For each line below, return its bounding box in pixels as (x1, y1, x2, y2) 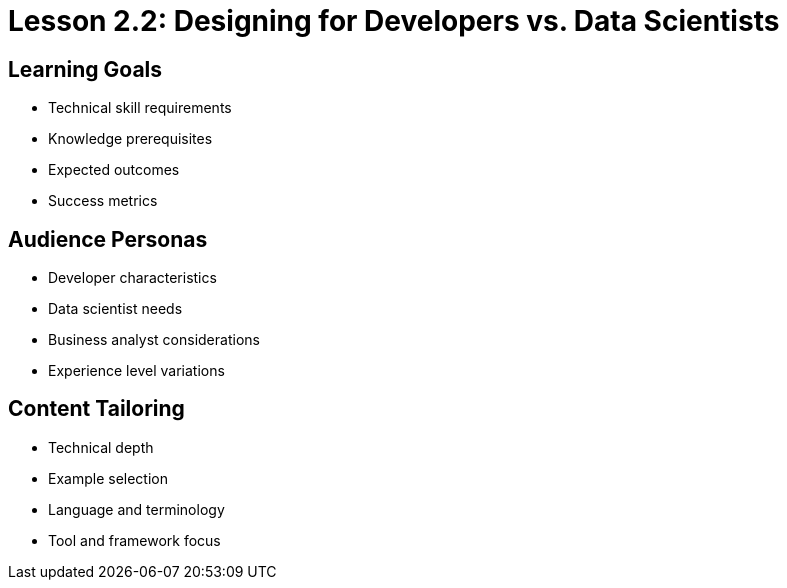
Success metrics (48, 192, 158, 210)
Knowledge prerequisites (48, 130, 213, 148)
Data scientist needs (48, 300, 183, 318)
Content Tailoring (8, 396, 185, 422)
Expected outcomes (48, 161, 180, 179)
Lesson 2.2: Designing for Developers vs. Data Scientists (8, 4, 780, 38)
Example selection (48, 469, 168, 487)
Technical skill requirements (48, 99, 232, 117)
